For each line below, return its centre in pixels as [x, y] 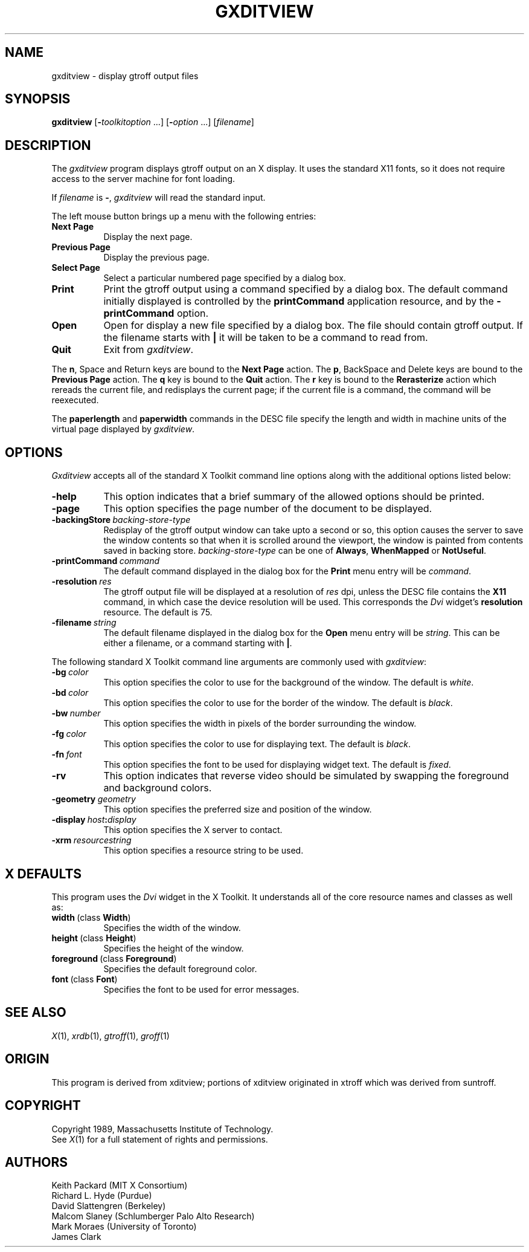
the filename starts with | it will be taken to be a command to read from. [266, 338]
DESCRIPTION [48, 145]
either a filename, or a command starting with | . [198, 643]
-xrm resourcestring [91, 840]
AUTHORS [37, 1162]
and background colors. [158, 788]
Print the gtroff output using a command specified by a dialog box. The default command [306, 289]
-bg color [70, 672]
